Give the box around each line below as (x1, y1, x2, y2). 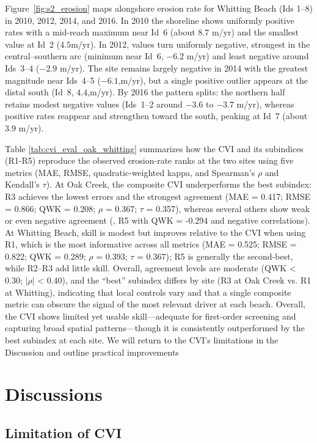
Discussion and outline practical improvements (5, 345, 179, 358)
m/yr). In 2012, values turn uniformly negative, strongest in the (71, 37, 310, 50)
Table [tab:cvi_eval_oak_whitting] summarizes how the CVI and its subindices (5, 142, 304, 155)
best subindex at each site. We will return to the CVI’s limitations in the (5, 334, 279, 346)
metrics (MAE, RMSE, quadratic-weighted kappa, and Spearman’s (5, 166, 255, 178)
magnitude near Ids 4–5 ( (5, 73, 101, 86)
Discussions (5, 381, 103, 406)
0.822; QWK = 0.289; (5, 249, 86, 262)
